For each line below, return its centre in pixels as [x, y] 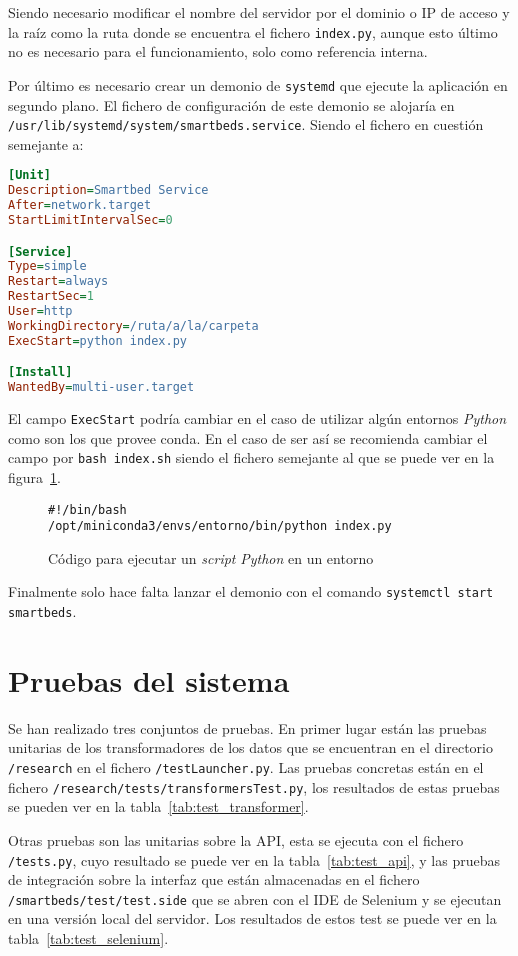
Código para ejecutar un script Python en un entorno [211, 557]
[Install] [40, 372]
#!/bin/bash [87, 509]
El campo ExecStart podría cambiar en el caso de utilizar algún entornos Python [257, 418]
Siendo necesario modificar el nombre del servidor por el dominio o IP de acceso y [259, 12]
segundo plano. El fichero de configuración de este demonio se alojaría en [231, 104]
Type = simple [47, 266]
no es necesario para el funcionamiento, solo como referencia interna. [218, 51]
